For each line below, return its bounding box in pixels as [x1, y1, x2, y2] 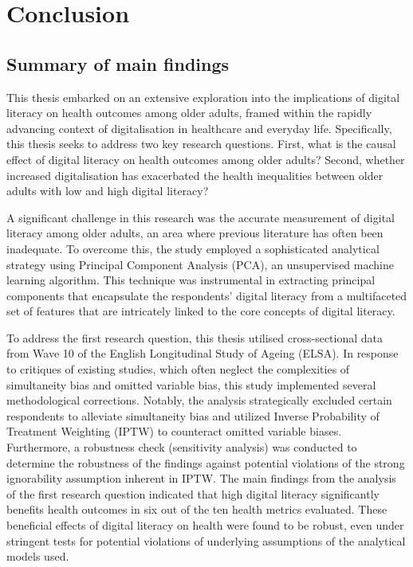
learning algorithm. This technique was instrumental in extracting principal [6, 272, 376, 288]
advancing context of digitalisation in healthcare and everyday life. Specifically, [6, 119, 392, 136]
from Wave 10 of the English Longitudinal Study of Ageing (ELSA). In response [6, 345, 399, 362]
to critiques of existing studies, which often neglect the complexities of [6, 361, 350, 377]
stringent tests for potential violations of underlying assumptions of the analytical [6, 532, 406, 549]
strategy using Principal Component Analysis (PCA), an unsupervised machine [6, 256, 394, 272]
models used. [6, 548, 69, 565]
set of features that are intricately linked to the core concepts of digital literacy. [6, 303, 395, 319]
